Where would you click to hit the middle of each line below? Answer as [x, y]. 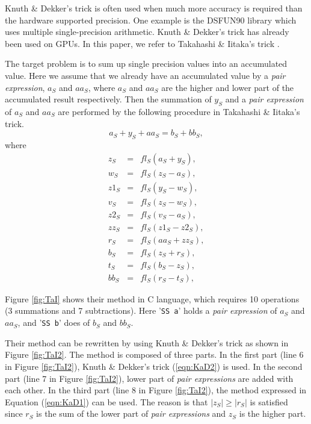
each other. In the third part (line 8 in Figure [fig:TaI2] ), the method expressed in [156, 390]
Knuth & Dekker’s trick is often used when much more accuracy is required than [154, 8]
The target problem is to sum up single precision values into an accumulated [146, 64]
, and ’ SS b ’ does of [54, 323]
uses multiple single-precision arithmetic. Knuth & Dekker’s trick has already [147, 32]
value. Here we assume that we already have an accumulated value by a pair [145, 75]
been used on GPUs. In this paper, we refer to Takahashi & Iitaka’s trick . [142, 43]
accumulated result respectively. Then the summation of [108, 99]
